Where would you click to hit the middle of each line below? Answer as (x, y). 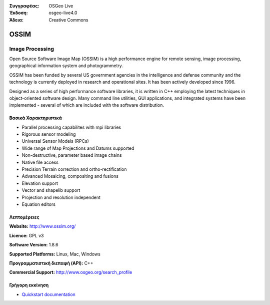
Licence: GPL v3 (26, 235)
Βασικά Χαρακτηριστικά (35, 118)
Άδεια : (16, 20)
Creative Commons (68, 20)
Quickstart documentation (49, 294)
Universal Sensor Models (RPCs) (55, 141)
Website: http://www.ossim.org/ (42, 226)
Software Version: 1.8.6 (34, 245)
